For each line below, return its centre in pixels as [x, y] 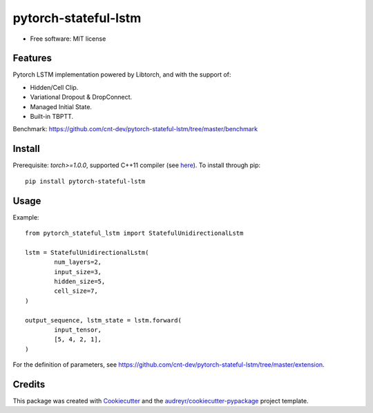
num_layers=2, [78, 262]
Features [32, 58]
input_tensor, [78, 329]
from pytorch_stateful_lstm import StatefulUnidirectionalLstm [134, 233]
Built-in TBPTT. [52, 117]
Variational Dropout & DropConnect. [81, 97]
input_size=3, [78, 272]
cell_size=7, [76, 291]
